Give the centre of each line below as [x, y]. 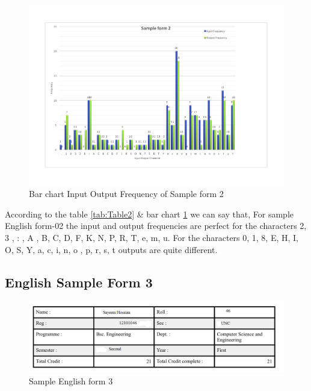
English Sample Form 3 [79, 282]
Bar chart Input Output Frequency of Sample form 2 [126, 194]
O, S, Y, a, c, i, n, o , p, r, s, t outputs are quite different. [111, 249]
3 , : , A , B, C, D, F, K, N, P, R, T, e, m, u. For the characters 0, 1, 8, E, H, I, [152, 238]
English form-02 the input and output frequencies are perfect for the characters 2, [156, 226]
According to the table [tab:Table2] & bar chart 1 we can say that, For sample [149, 214]
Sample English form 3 [71, 380]
